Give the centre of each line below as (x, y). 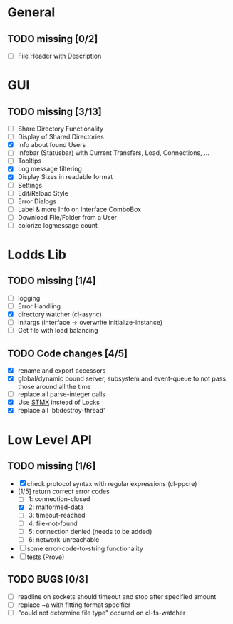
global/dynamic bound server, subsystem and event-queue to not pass (122, 378)
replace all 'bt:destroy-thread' (61, 411)
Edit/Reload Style (43, 193)
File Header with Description (59, 56)
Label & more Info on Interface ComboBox (79, 209)
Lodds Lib (37, 255)
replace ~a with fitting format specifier (74, 605)
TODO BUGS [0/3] (48, 579)
